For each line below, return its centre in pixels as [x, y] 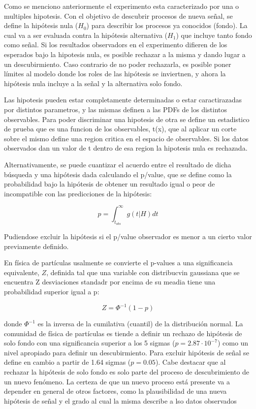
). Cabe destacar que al [191, 362]
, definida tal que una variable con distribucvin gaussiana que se [143, 272]
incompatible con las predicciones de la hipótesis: [78, 193]
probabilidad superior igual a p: [52, 291]
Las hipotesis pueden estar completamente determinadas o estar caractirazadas [123, 100]
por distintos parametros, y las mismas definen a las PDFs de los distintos [116, 109]
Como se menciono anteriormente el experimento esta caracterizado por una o [122, 6]
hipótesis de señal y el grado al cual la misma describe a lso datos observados [120, 400]
